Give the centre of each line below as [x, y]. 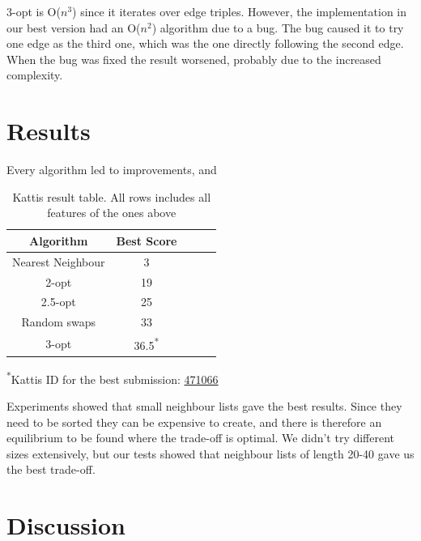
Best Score [147, 240]
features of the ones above [112, 213]
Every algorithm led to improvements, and [112, 170]
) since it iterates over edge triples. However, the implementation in [240, 11]
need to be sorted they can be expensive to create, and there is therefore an [194, 422]
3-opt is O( [34, 11]
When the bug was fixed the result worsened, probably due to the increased [194, 59]
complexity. [35, 75]
